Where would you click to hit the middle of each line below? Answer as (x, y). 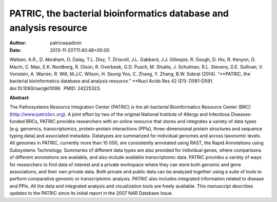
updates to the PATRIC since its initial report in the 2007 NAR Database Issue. (91, 193)
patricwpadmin (66, 43)
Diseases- (242, 114)
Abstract (19, 98)
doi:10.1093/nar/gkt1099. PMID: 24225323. (55, 88)
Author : (18, 43)
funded (17, 122)
